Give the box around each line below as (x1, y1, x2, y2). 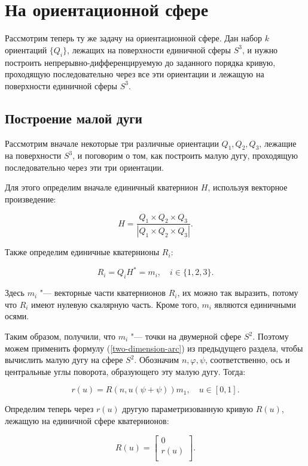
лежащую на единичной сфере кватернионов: (5, 414, 169, 426)
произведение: (5, 193, 56, 205)
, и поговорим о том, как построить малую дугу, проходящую (72, 149, 298, 162)
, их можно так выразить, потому (177, 286, 298, 299)
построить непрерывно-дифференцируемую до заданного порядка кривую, (5, 56, 276, 68)
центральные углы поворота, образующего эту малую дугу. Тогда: (5, 365, 246, 377)
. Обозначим (134, 353, 179, 366)
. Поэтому (252, 330, 289, 343)
